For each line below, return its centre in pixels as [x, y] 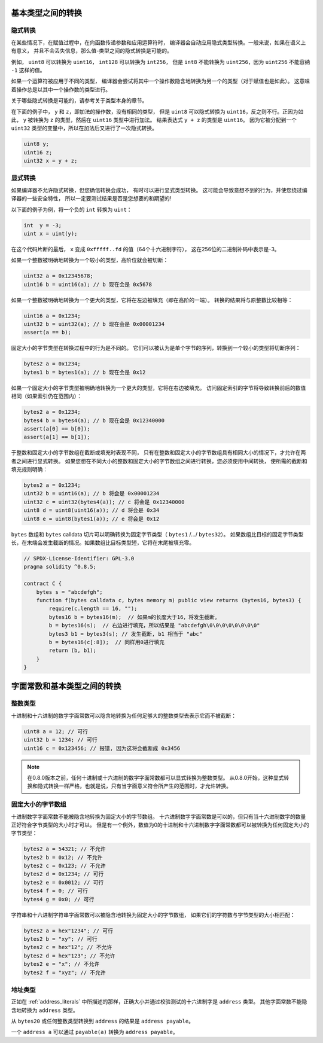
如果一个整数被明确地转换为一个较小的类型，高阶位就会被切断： [90, 260]
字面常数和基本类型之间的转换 [66, 686]
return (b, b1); [73, 651]
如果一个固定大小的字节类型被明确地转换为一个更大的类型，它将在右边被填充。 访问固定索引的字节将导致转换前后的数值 [159, 388]
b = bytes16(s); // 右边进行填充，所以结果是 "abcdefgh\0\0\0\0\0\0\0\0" [154, 626]
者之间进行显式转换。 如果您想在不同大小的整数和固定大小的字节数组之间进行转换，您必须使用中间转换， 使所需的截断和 [159, 461]
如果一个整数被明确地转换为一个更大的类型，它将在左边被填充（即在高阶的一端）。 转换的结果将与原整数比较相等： [152, 300]
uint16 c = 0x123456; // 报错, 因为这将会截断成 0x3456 [102, 748]
